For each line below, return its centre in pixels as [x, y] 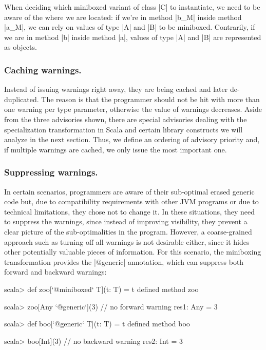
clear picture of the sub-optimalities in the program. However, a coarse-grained [128, 231]
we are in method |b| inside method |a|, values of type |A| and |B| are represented [133, 37]
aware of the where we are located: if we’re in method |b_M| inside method [123, 17]
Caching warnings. [43, 70]
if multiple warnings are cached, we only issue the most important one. [116, 149]
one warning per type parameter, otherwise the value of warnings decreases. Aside [133, 109]
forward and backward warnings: [55, 272]
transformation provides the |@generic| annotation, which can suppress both [124, 261]
